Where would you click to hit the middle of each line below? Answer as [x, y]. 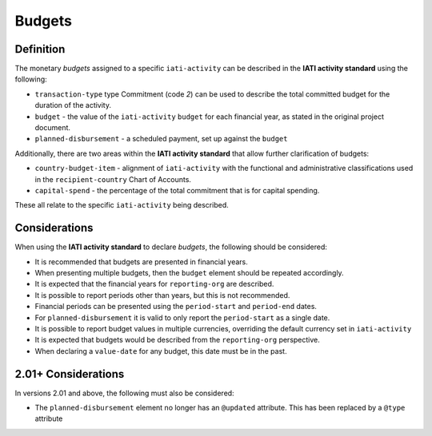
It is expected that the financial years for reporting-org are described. [154, 284]
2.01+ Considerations [70, 374]
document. [53, 128]
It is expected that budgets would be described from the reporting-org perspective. [177, 340]
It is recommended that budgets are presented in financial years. [141, 262]
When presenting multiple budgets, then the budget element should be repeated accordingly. [189, 273]
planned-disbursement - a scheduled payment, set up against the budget [161, 139]
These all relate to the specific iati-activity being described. [122, 205]
